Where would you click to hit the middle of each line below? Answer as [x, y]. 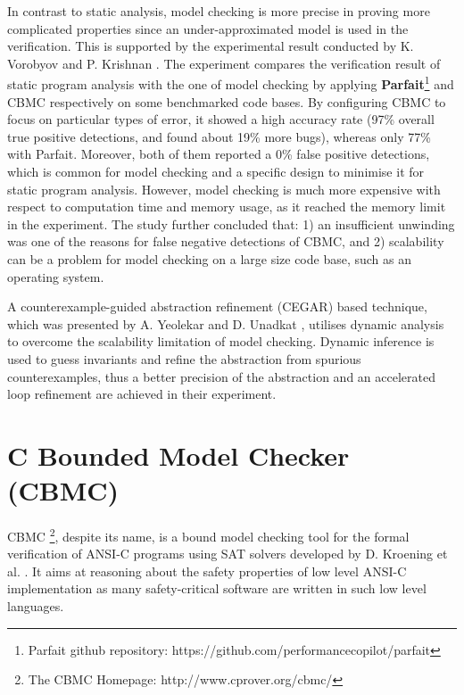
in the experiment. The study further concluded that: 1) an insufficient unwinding [231, 223]
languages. [36, 606]
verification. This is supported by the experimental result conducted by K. [211, 46]
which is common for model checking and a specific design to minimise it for [216, 171]
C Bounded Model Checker [178, 455]
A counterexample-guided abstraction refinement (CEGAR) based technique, [217, 306]
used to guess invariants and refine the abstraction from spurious [184, 358]
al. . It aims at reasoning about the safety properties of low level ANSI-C [207, 571]
